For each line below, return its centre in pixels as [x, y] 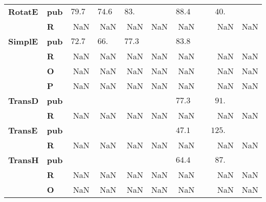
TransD [24, 100]
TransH [24, 160]
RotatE [23, 12]
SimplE [23, 41]
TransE [23, 130]
